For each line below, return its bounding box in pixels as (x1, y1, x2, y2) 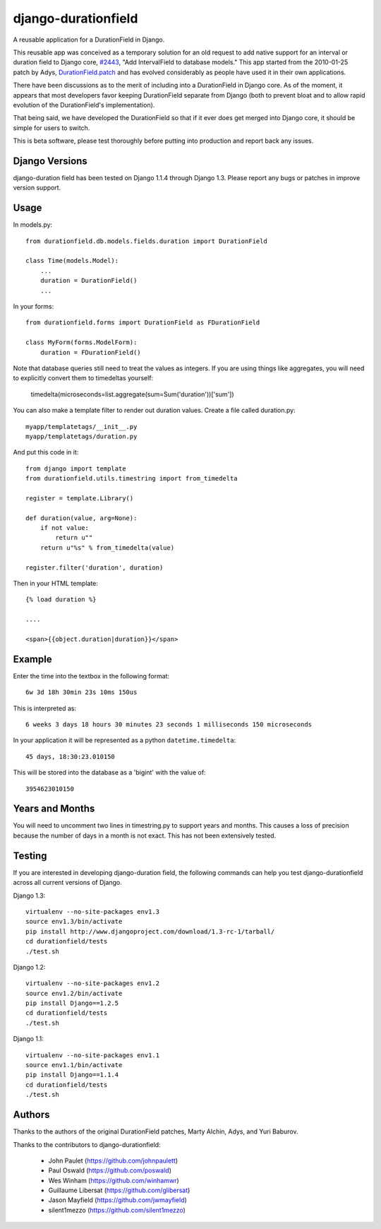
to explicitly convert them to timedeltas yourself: (13, 374, 154, 382)
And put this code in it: (13, 448, 79, 457)
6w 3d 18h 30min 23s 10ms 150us (25, 688, 138, 696)
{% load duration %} (25, 596, 97, 604)
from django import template (25, 464, 126, 473)
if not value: (40, 524, 90, 532)
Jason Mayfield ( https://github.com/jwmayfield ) (48, 1196, 187, 1204)
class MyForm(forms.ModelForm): (25, 339, 138, 346)
